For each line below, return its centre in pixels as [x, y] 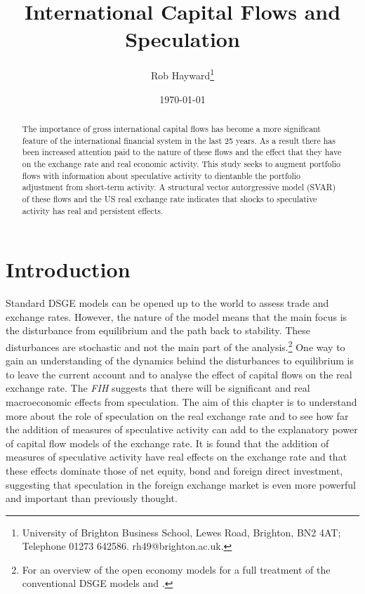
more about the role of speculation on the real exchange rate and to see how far [177, 415]
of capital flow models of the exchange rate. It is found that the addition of [167, 443]
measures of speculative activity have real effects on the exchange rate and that [177, 457]
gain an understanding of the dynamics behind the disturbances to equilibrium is [180, 361]
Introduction [68, 269]
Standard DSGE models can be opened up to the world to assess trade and [167, 303]
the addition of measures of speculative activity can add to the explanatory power [182, 429]
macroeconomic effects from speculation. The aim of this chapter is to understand [181, 401]
